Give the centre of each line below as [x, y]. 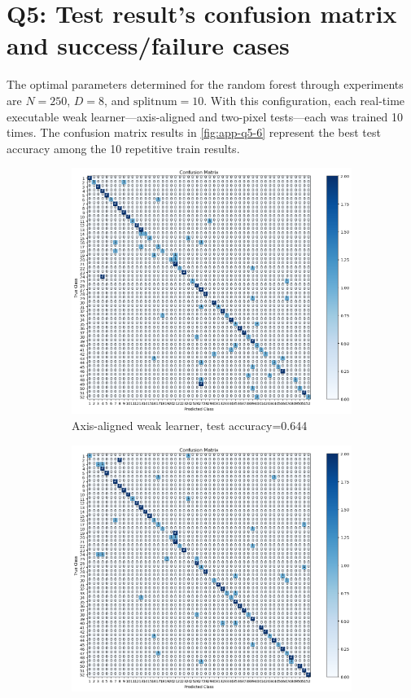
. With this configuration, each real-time [304, 100]
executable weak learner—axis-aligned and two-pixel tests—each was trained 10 [205, 116]
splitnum [155, 101]
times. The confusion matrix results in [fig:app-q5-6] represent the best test [194, 132]
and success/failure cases [148, 45]
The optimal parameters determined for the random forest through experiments [205, 84]
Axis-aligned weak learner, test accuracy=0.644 [190, 426]
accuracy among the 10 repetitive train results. [123, 148]
